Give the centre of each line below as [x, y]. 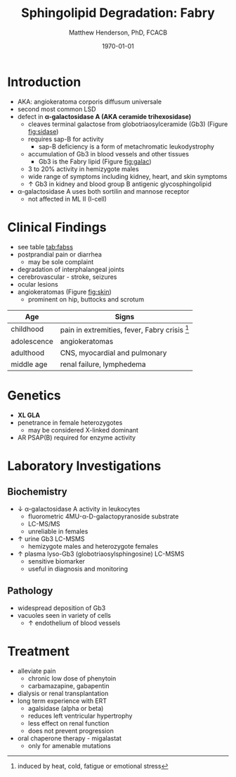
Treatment [39, 651]
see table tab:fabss [45, 247]
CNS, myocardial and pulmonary [113, 352]
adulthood [28, 352]
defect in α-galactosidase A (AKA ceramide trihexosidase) [104, 116]
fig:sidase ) [43, 131]
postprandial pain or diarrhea [59, 254]
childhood [27, 329]
